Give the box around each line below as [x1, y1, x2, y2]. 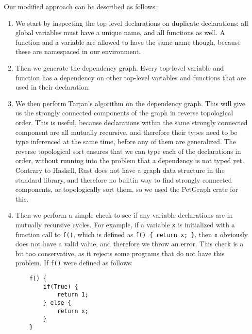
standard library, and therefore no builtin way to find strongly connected [15, 174, 232, 185]
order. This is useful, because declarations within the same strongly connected [15, 117, 248, 127]
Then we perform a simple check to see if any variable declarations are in [15, 210, 233, 220]
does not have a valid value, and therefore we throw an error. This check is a [15, 239, 244, 249]
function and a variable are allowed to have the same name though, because [15, 37, 241, 47]
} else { [43, 299, 71, 306]
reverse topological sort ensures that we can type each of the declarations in [15, 146, 241, 156]
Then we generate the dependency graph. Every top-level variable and [15, 62, 224, 73]
